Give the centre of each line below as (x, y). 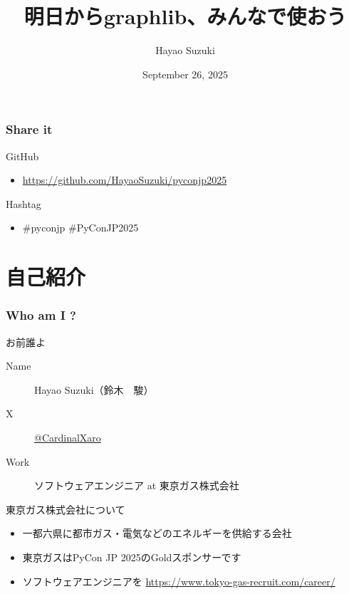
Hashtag (24, 203)
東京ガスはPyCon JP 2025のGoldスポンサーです (132, 557)
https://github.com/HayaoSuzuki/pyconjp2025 (125, 180)
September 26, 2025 (185, 74)
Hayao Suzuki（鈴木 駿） (94, 389)
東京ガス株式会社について (66, 509)
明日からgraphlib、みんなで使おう (185, 16)
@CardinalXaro (68, 437)
